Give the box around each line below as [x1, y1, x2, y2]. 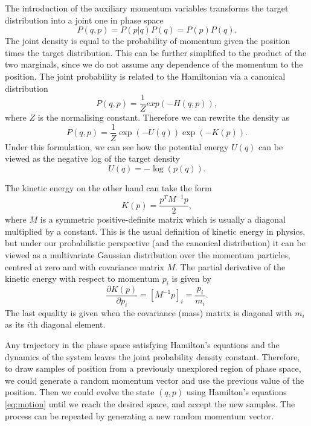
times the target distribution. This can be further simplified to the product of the [5, 46, 307, 59]
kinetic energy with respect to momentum [5, 272, 160, 285]
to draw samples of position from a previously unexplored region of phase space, [5, 362, 301, 375]
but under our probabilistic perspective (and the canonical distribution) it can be [5, 237, 306, 249]
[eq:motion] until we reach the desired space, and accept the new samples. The [5, 398, 295, 410]
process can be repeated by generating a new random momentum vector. [5, 409, 274, 422]
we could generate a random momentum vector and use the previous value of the [5, 374, 304, 386]
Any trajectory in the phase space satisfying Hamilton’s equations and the [5, 339, 280, 351]
